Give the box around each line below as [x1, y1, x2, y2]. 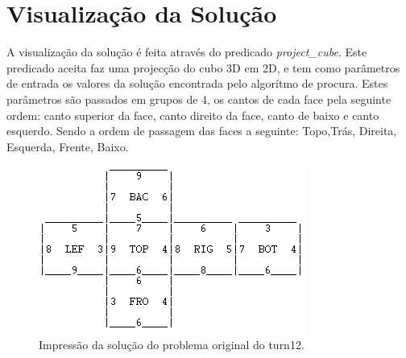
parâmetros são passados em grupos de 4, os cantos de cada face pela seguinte [6, 90, 391, 107]
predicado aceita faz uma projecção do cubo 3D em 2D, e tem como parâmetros [6, 59, 400, 76]
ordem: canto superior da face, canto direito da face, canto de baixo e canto [6, 106, 379, 123]
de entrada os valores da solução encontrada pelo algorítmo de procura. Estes [6, 75, 388, 92]
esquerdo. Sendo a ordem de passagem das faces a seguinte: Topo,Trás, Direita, [6, 122, 397, 139]
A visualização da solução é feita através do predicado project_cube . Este [6, 43, 367, 60]
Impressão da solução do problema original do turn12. [39, 335, 304, 352]
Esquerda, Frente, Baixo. [6, 138, 129, 154]
